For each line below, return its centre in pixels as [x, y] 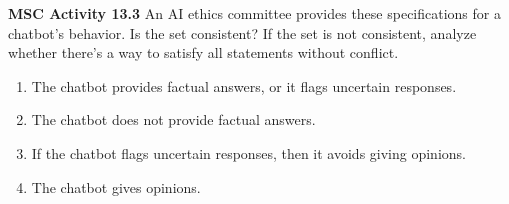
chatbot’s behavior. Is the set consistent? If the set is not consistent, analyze [242, 32]
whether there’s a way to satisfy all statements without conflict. [203, 52]
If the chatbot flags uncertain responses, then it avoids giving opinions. [248, 152]
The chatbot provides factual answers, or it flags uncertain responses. [244, 85]
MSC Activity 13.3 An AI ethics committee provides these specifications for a [254, 13]
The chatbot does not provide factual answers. [173, 119]
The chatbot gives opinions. [116, 186]
